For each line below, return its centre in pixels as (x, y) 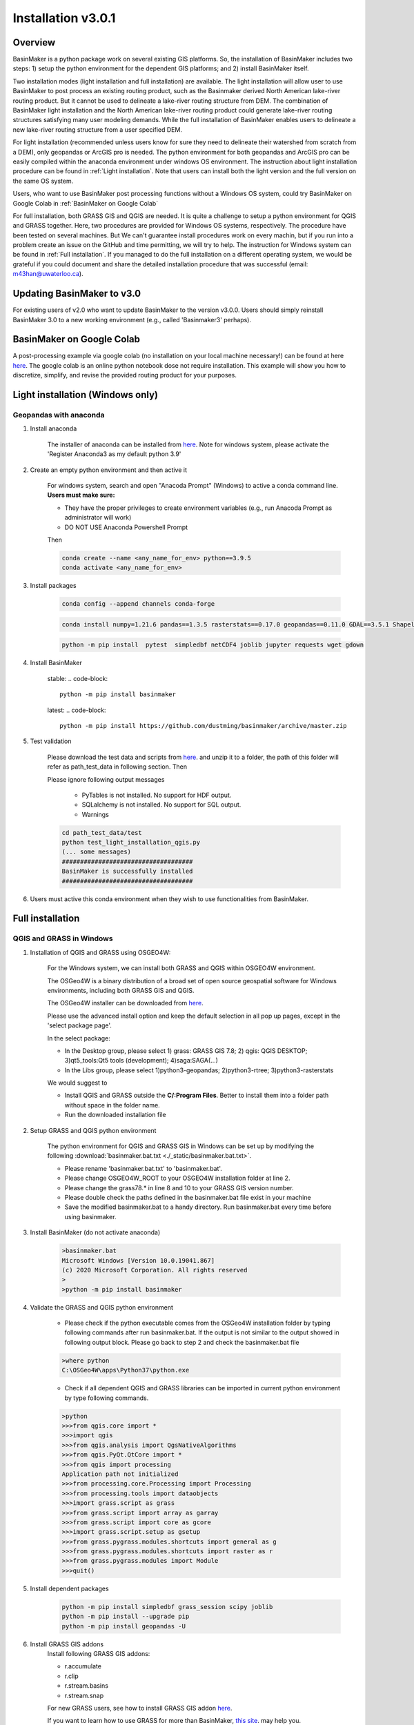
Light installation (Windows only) (86, 395)
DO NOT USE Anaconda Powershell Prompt (126, 527)
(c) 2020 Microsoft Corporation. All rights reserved (155, 1270)
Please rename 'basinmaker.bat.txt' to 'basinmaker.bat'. (143, 1168)
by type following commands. (107, 1398)
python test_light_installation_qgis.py (131, 842)
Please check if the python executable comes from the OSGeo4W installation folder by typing (197, 1323)
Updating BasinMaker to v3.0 (77, 294)
